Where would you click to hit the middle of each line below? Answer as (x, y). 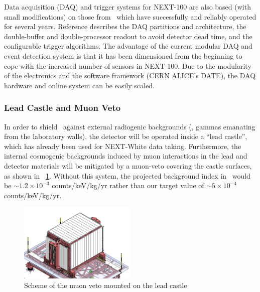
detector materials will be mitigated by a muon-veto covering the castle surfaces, (128, 165)
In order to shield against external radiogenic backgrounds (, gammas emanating (130, 126)
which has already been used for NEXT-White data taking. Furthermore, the (123, 146)
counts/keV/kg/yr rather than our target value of (128, 185)
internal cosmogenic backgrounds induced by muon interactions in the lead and (126, 156)
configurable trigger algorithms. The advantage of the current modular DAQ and (128, 46)
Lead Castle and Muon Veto (62, 108)
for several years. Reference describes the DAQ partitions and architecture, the (125, 26)
